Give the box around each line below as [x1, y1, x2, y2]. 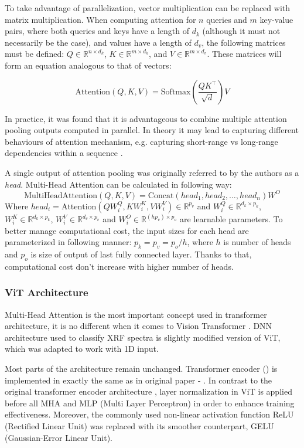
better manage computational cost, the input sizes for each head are [5, 224, 249, 236]
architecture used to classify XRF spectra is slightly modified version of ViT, [5, 331, 281, 343]
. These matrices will [207, 47, 282, 60]
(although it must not [202, 25, 281, 37]
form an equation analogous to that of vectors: [5, 59, 172, 71]
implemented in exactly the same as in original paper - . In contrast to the [5, 374, 272, 386]
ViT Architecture [5, 285, 88, 300]
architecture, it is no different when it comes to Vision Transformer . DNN [5, 320, 272, 332]
